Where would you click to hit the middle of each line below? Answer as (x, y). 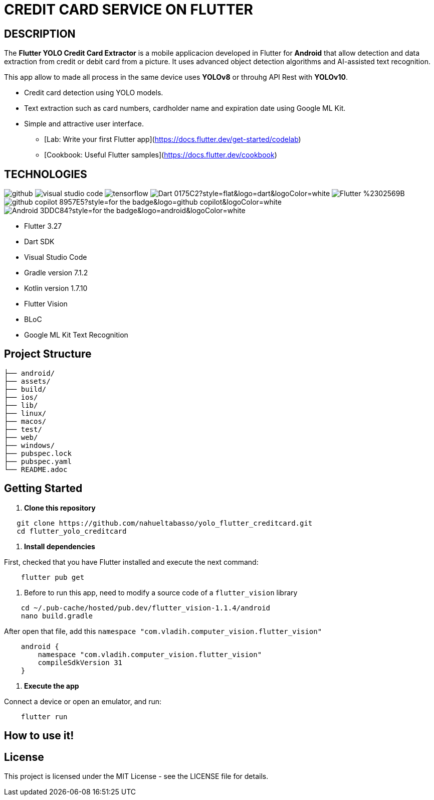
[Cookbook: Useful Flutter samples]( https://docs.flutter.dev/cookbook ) (161, 155)
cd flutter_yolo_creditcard (72, 531)
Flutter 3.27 (43, 226)
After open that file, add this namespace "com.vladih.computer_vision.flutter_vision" (163, 631)
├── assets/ (27, 381)
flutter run (44, 716)
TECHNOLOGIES (46, 174)
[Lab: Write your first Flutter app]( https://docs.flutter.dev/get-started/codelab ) (173, 139)
